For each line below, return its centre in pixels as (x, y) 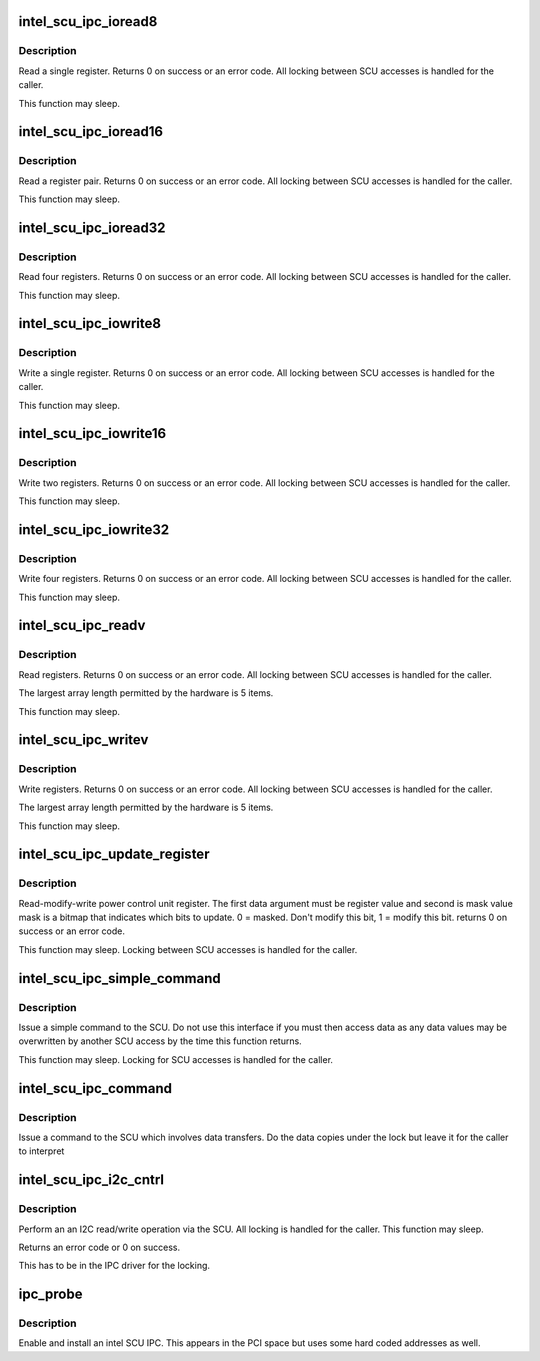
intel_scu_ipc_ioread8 (88, 21)
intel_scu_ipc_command (95, 1088)
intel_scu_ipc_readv (82, 625)
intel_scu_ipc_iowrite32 (94, 529)
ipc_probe (50, 1294)
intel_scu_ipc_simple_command (120, 978)
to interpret (41, 1151)
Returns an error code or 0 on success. (99, 1247)
